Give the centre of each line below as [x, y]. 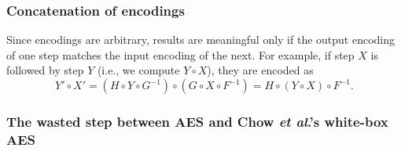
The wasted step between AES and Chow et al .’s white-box [197, 121]
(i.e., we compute [138, 70]
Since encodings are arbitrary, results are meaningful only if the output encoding [201, 40]
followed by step [45, 70]
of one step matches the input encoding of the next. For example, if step [180, 54]
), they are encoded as [260, 70]
